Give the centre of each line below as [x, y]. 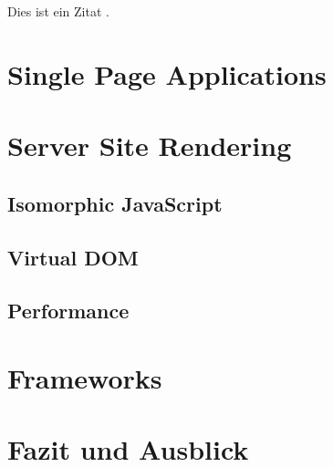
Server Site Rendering [150, 145]
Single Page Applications [167, 73]
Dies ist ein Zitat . [58, 11]
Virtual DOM [73, 257]
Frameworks [85, 377]
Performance [68, 311]
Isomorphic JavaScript [115, 203]
